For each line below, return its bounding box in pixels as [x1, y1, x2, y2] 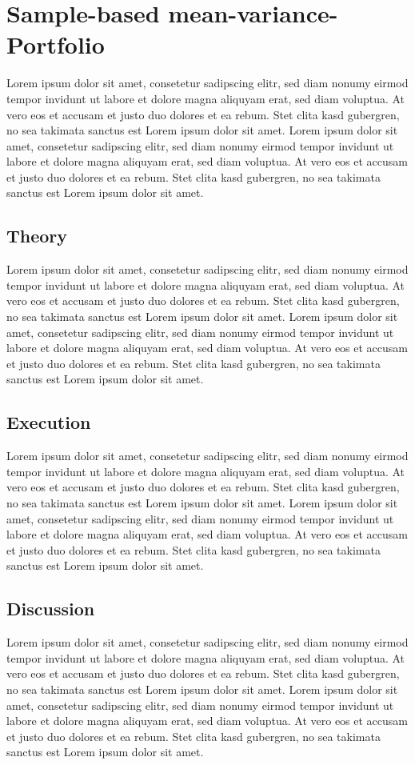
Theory [6, 223, 68, 248]
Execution [6, 410, 91, 435]
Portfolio [6, 28, 105, 61]
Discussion [6, 596, 95, 621]
